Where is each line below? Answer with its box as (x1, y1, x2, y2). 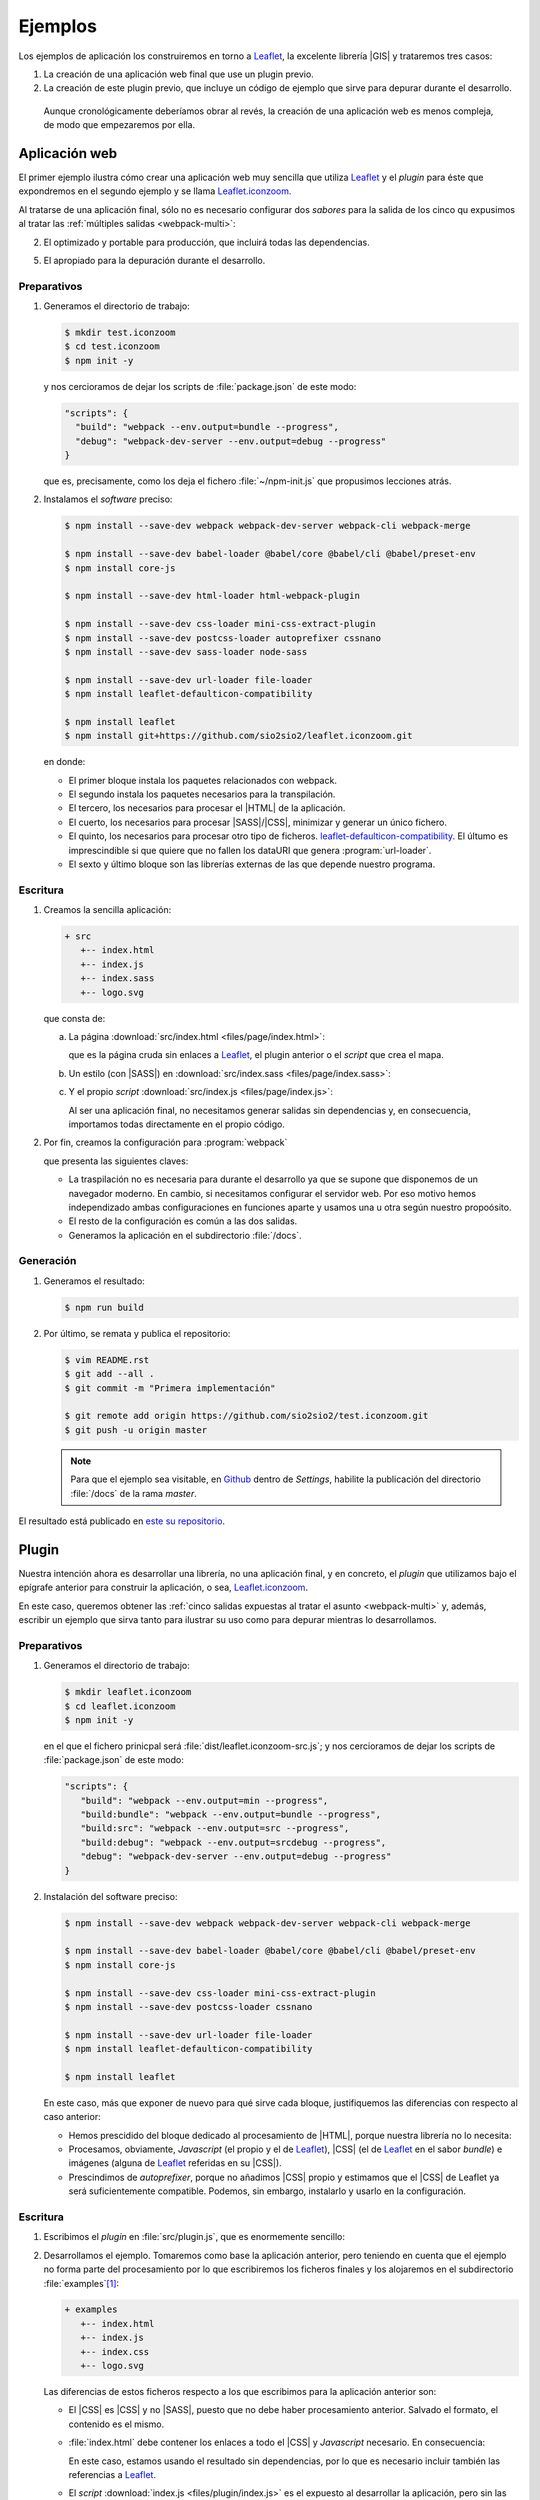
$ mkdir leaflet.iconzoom (64, 1686, 192, 1698)
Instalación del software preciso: (43, 1890, 178, 1902)
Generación (18, 1254, 77, 1268)
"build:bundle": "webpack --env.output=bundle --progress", (80, 1809, 382, 1820)
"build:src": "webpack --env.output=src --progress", (80, 1823, 350, 1834)
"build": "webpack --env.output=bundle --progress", (75, 421, 339, 433)
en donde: (43, 756, 86, 768)
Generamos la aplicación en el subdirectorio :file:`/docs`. (68, 1229, 302, 1241)
